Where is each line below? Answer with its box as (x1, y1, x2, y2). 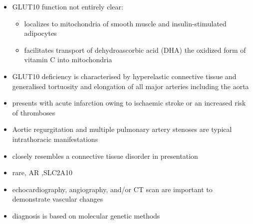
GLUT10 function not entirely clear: (12, 1, 123, 11)
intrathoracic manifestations (12, 133, 98, 144)
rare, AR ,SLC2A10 (12, 167, 73, 178)
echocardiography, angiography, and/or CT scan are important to (12, 184, 213, 194)
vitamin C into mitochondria (24, 54, 112, 65)
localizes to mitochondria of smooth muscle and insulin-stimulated (24, 18, 227, 28)
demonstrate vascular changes (12, 194, 103, 204)
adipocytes (24, 28, 57, 38)
